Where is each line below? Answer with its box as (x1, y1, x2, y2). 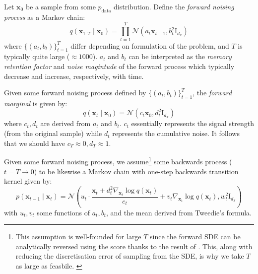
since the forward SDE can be (150, 231, 241, 242)
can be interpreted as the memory (129, 51, 232, 62)
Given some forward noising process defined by (4, 87, 146, 98)
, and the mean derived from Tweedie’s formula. (106, 207, 252, 217)
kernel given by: (4, 176, 52, 186)
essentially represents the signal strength (131, 118, 254, 129)
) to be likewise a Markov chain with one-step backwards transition (34, 166, 239, 176)
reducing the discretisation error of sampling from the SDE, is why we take (15, 251, 244, 261)
